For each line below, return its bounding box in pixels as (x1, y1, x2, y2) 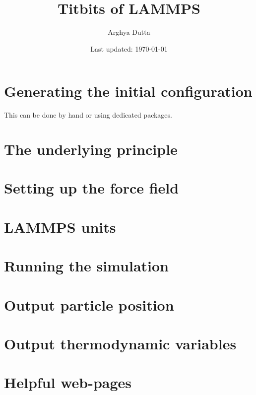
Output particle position (4, 294, 174, 315)
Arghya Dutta (108, 27, 150, 37)
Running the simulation (4, 256, 169, 276)
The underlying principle (4, 139, 178, 159)
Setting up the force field (4, 178, 179, 198)
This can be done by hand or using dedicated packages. (4, 110, 172, 120)
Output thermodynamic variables (4, 333, 237, 353)
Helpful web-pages (4, 372, 132, 393)
